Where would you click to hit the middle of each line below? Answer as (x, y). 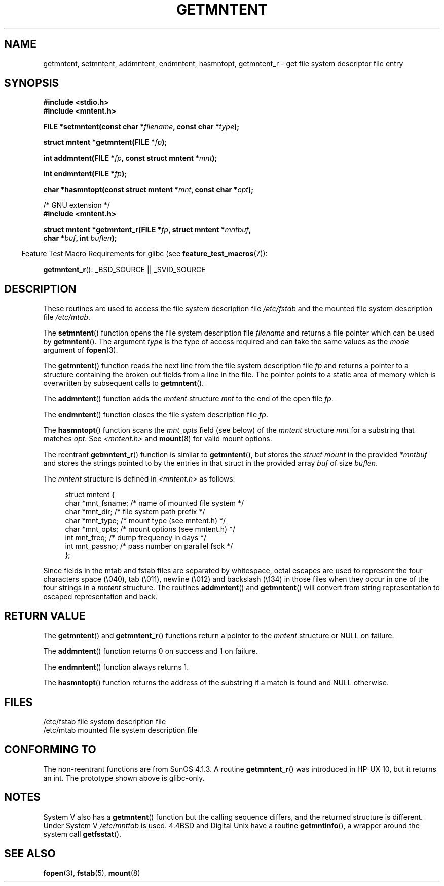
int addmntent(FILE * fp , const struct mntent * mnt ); (130, 158)
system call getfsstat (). (82, 834)
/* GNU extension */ (77, 205)
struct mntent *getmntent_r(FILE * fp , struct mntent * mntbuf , (147, 230)
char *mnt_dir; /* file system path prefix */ (135, 512)
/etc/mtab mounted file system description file (120, 730)
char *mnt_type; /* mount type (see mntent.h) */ (145, 521)
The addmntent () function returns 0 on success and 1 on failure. (151, 651)
